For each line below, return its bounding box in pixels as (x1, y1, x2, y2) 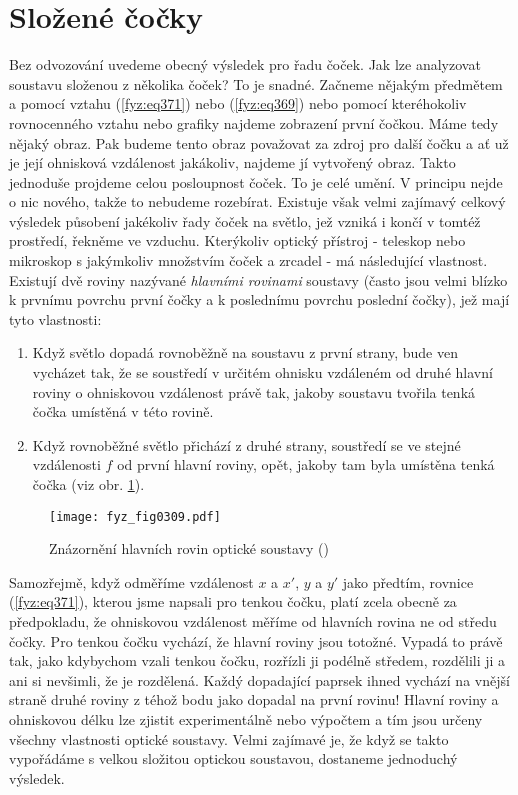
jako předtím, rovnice (342, 571, 474, 592)
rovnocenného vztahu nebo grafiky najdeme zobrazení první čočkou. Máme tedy (9, 112, 499, 133)
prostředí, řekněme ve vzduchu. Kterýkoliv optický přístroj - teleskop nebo (9, 230, 466, 251)
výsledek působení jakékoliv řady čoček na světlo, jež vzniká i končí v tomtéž (9, 210, 481, 231)
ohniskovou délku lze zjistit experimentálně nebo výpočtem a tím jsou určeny (9, 709, 483, 729)
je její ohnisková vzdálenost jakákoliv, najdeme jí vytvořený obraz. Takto (9, 152, 456, 173)
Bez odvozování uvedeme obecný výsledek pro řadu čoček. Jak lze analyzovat (9, 54, 481, 75)
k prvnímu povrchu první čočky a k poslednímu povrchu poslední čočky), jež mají (9, 289, 510, 310)
